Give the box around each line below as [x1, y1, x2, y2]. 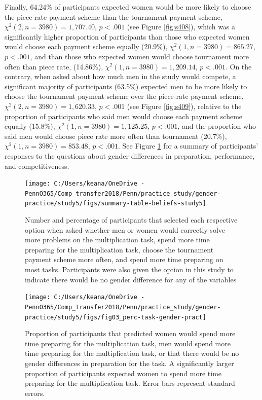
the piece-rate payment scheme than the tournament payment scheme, [5, 11, 222, 22]
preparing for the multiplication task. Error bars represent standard [25, 378, 235, 388]
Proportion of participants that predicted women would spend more [25, 328, 236, 339]
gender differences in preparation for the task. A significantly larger [25, 357, 234, 368]
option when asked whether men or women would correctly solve [25, 224, 225, 235]
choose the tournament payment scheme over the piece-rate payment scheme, [5, 91, 244, 101]
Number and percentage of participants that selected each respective [25, 214, 238, 225]
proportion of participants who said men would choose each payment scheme [5, 111, 243, 121]
